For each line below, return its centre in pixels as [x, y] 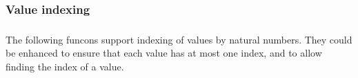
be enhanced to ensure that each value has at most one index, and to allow [164, 53]
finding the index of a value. [65, 66]
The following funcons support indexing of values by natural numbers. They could [179, 39]
